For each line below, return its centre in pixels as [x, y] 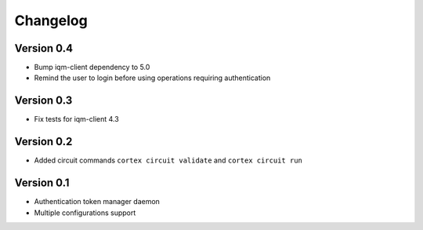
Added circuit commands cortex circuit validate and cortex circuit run [168, 160]
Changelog [51, 20]
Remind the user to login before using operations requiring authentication [152, 78]
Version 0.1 [42, 183]
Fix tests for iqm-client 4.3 [76, 119]
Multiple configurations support [85, 213]
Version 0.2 [43, 142]
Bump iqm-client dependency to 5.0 [92, 68]
